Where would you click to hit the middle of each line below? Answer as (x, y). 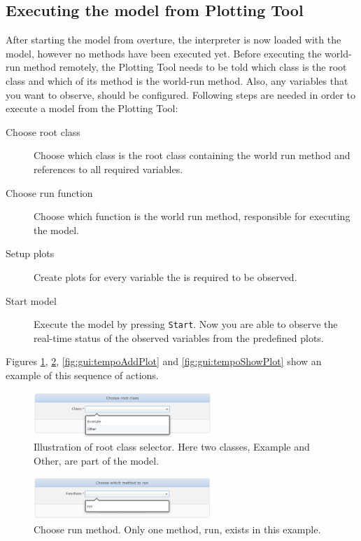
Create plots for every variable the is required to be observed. (165, 276)
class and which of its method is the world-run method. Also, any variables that (177, 80)
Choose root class (43, 131)
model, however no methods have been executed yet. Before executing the (164, 53)
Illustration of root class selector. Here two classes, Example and (172, 447)
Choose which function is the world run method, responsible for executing (192, 216)
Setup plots (30, 253)
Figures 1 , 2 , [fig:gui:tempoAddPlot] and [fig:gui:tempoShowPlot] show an (164, 361)
